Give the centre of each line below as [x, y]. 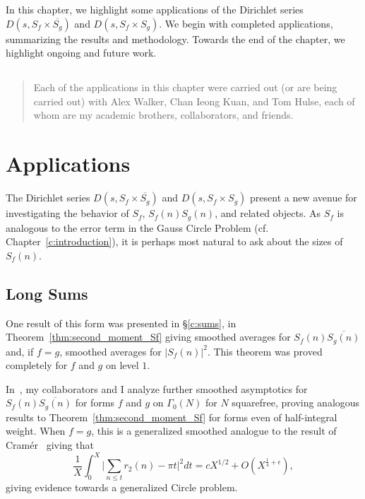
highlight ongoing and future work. [81, 53]
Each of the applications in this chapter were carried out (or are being [185, 87]
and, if [20, 351]
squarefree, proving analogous [296, 403]
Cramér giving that [50, 444]
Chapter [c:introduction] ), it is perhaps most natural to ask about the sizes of [174, 241]
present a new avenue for [304, 198]
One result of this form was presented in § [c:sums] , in [121, 323]
